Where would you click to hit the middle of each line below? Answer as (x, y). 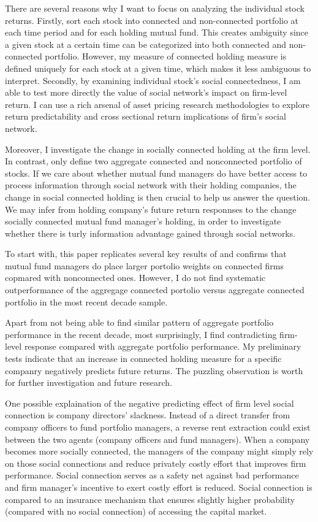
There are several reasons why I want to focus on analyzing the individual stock (155, 8)
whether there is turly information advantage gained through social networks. (150, 233)
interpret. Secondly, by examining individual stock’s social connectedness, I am (153, 80)
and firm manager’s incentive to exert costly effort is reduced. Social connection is (159, 487)
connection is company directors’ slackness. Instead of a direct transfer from (148, 415)
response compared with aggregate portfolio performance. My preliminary (163, 346)
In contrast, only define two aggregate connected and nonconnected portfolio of (153, 161)
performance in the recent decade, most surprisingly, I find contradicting (141, 334)
